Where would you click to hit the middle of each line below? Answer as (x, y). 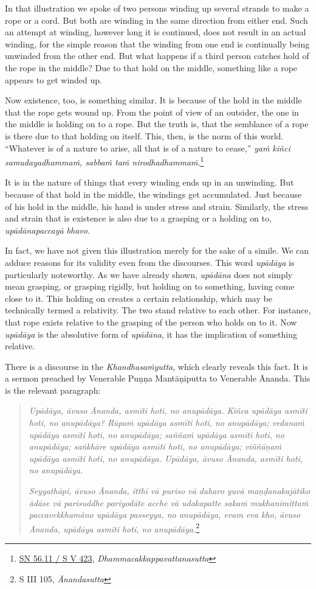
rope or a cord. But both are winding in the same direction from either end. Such (156, 20)
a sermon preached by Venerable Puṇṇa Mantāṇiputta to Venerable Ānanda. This (158, 378)
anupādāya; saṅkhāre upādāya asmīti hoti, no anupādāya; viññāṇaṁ (155, 446)
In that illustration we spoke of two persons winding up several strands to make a (157, 8)
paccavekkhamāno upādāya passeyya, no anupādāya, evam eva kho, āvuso (164, 514)
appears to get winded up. (53, 79)
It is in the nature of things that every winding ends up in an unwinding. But (149, 182)
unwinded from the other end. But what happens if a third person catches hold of (157, 56)
